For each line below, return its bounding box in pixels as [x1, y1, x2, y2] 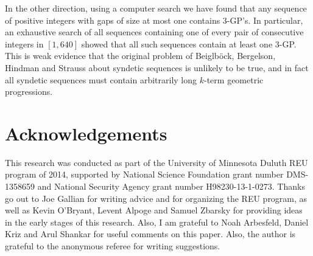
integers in [5, 37, 44, 50]
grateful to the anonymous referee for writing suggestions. [5, 240, 220, 252]
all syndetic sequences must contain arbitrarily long [5, 73, 197, 86]
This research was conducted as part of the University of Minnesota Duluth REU [5, 156, 308, 168]
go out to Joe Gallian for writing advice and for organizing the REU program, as [5, 192, 308, 204]
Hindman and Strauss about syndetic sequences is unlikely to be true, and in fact [5, 61, 309, 74]
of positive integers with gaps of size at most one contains [5, 13, 220, 26]
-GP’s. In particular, [227, 13, 303, 26]
